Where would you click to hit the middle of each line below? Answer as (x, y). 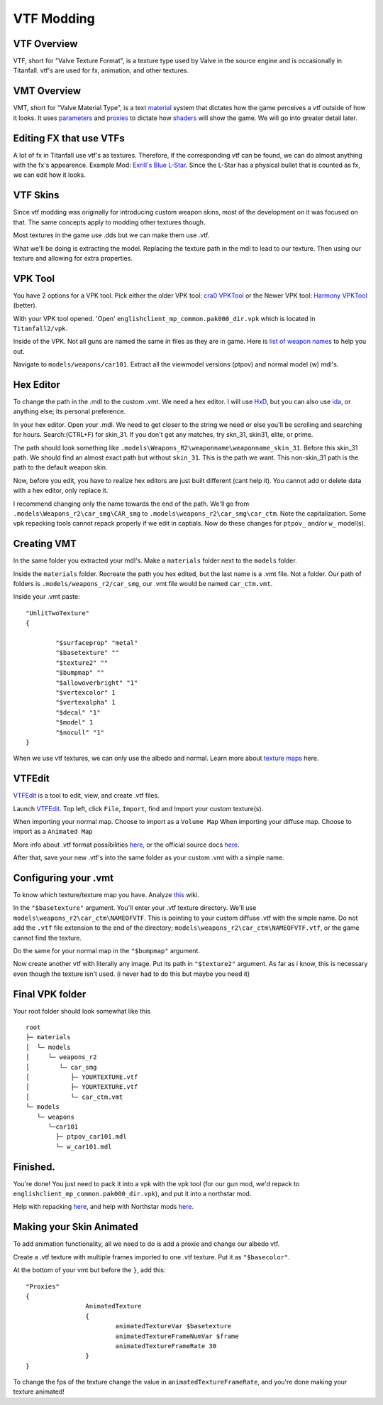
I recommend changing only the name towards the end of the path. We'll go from (131, 504)
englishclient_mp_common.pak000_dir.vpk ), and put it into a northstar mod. (132, 1194)
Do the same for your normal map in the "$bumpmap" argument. (106, 951)
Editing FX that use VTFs (69, 138)
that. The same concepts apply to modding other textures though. (109, 222)
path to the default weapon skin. (60, 467)
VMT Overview (47, 91)
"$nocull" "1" (80, 732)
